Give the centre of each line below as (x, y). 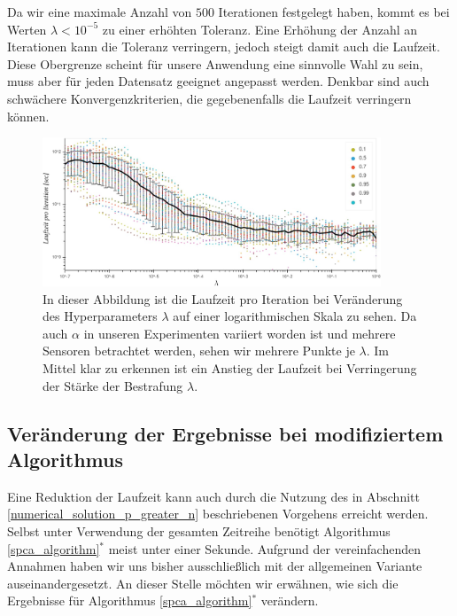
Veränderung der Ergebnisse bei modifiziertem (225, 433)
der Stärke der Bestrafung (113, 385)
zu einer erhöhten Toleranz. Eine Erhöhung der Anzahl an (260, 29)
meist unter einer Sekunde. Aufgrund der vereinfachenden (264, 548)
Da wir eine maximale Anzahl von (100, 12)
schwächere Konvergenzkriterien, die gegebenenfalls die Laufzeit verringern (209, 98)
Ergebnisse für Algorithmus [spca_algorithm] (130, 600)
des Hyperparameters (100, 316)
